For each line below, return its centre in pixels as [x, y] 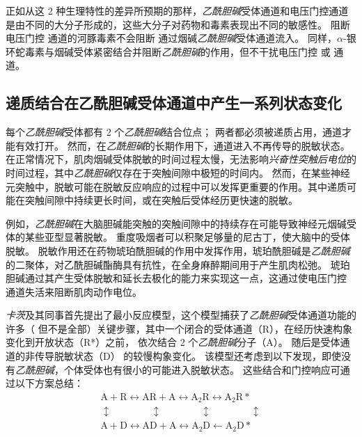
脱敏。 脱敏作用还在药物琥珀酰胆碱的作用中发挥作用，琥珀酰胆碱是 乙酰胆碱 [178, 250]
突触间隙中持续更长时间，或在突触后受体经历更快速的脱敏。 [161, 200]
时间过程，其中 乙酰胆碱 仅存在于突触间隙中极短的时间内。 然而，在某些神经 [178, 172]
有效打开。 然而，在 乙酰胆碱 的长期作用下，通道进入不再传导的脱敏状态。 [182, 145]
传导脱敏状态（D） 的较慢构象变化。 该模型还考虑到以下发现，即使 [188, 356]
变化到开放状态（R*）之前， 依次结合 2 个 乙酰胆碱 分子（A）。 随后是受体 [173, 342]
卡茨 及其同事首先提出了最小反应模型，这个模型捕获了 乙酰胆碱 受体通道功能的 [181, 315]
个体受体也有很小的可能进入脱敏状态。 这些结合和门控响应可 [202, 369]
